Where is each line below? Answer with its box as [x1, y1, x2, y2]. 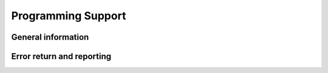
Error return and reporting [11, 51, 112, 62]
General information [11, 32, 89, 42]
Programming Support [11, 9, 126, 22]
